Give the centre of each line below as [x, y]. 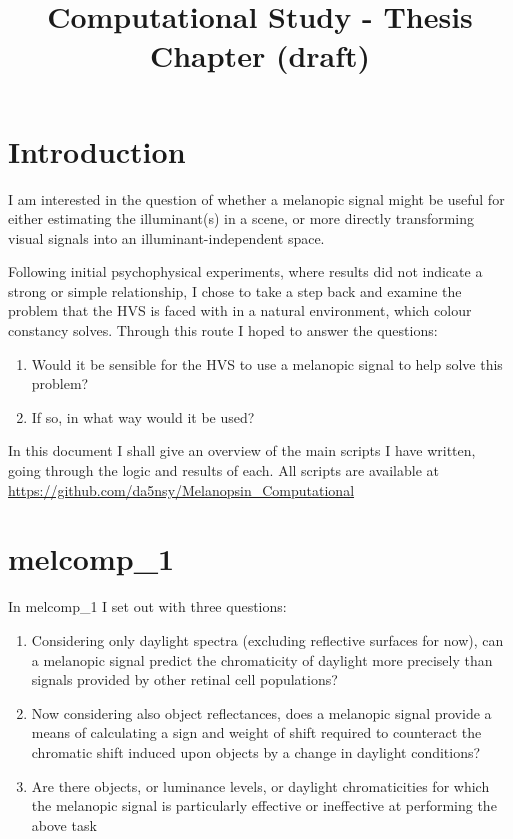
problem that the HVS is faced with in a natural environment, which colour [240, 310]
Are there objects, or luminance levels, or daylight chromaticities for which [260, 785]
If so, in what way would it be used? [143, 416]
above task [64, 824]
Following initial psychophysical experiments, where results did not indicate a [245, 271]
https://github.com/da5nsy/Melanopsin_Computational [181, 489]
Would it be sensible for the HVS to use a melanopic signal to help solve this [267, 363]
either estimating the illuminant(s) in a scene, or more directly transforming [241, 218]
